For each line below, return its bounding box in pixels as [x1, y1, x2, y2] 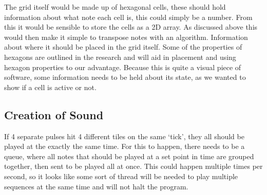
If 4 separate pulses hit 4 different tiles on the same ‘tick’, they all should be [4, 131, 244, 141]
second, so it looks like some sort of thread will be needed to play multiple [4, 170, 238, 181]
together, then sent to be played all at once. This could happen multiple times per [4, 161, 263, 171]
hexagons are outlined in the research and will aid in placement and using [4, 51, 236, 62]
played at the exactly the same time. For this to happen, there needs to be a [4, 141, 245, 151]
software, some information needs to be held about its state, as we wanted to [4, 72, 246, 82]
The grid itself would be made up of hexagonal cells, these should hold [4, 2, 226, 12]
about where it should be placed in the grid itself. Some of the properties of [4, 41, 242, 52]
